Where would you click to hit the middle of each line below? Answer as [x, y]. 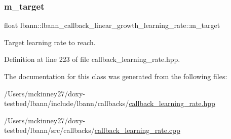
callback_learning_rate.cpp [137, 130]
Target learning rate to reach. [50, 42]
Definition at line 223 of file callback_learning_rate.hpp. [92, 59]
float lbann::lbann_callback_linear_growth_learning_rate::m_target [112, 25]
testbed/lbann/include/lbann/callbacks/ [67, 103]
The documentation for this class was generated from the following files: [116, 76]
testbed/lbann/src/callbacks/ [49, 130]
